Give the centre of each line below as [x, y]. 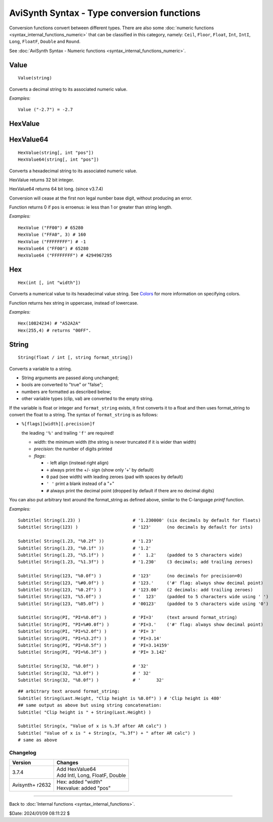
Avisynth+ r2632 [32, 785]
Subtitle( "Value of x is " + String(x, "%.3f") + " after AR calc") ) [107, 733]
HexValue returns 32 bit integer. [42, 180]
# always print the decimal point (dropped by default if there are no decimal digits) [130, 490]
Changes [68, 763]
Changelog [23, 753]
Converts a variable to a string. [41, 369]
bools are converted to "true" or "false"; [62, 385]
